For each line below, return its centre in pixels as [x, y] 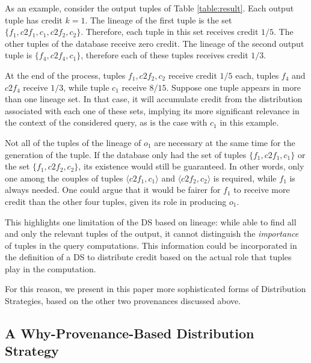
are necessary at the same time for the [225, 142]
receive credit [192, 75]
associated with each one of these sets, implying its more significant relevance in [152, 110]
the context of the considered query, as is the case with [106, 122]
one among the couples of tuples [64, 178]
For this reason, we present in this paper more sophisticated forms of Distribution [155, 289]
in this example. [249, 122]
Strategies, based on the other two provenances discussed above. [123, 301]
